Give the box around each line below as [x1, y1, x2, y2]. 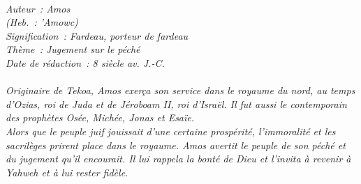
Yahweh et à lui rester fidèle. [6, 164, 128, 179]
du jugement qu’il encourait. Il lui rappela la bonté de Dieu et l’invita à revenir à [6, 151, 351, 166]
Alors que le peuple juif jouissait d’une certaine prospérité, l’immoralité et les [6, 123, 336, 138]
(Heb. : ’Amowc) [6, 15, 78, 29]
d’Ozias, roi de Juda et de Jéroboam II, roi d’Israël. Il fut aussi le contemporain [6, 96, 347, 111]
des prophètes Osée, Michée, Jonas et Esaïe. [6, 110, 195, 125]
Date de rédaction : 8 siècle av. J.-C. [6, 55, 165, 70]
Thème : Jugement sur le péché [6, 42, 140, 56]
